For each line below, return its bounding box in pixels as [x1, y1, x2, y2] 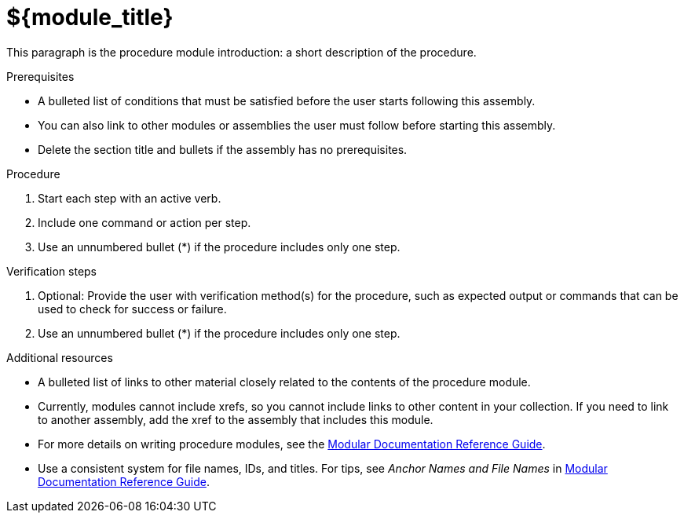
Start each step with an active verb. [38, 191, 221, 205]
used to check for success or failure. [38, 302, 227, 316]
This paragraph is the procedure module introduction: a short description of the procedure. [6, 45, 477, 59]
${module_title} [6, 4, 174, 31]
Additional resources [6, 350, 113, 364]
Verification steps [6, 264, 97, 278]
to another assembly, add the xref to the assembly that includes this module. [38, 412, 433, 426]
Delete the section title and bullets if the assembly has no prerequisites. [38, 142, 408, 156]
